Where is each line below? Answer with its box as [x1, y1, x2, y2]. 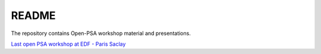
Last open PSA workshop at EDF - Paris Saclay [11, 40, 126, 47]
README [11, 9, 56, 22]
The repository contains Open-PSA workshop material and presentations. [11, 30, 191, 37]
